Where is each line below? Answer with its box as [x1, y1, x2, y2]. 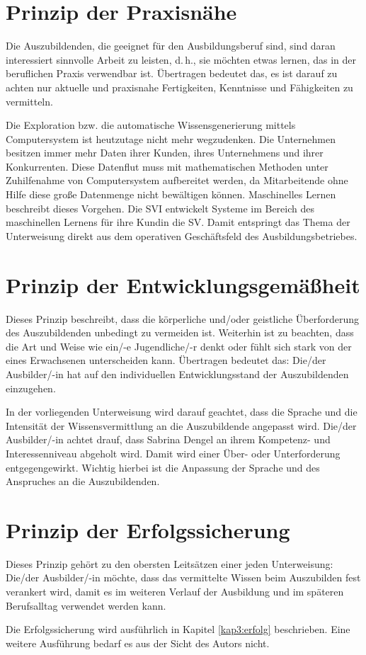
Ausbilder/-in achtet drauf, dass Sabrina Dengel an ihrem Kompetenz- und [6, 432, 331, 447]
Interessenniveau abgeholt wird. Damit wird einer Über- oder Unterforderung [6, 445, 341, 460]
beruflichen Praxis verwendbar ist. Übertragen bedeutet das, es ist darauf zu [6, 66, 338, 81]
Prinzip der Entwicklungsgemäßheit [6, 270, 360, 299]
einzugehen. [6, 380, 56, 395]
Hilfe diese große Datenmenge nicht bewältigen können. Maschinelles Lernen [6, 187, 336, 202]
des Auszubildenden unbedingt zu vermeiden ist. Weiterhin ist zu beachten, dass [6, 325, 354, 340]
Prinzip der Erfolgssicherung [6, 515, 290, 544]
